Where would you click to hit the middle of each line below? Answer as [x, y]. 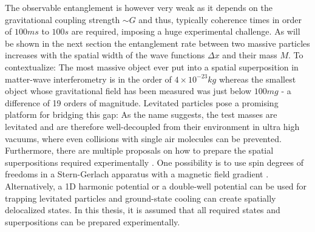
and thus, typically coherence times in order [220, 19]
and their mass [250, 55]
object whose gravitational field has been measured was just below [128, 91]
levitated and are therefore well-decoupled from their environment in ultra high [152, 126]
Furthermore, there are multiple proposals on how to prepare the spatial [139, 150]
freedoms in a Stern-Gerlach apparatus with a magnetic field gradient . [137, 174]
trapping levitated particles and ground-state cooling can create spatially [141, 198]
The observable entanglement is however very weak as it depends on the [139, 7]
